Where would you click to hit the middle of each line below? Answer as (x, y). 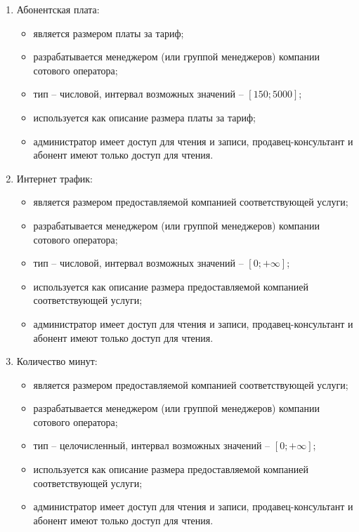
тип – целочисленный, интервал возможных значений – (152, 445)
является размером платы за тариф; (109, 33)
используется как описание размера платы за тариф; (144, 117)
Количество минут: (57, 361)
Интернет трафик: (54, 178)
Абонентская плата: (58, 9)
